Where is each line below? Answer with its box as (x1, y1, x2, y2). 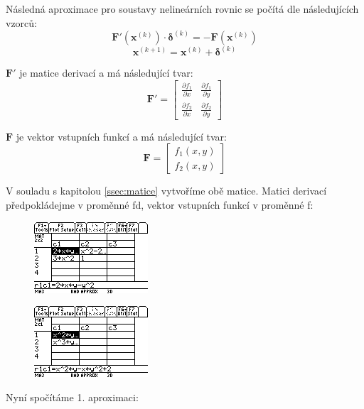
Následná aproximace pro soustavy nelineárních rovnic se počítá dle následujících (6, 1, 359, 16)
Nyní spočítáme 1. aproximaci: (6, 389, 139, 404)
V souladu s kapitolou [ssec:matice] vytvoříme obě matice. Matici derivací (6, 183, 327, 198)
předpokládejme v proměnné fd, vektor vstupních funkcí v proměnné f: (6, 197, 314, 212)
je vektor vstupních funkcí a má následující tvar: (16, 129, 227, 143)
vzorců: (6, 15, 37, 30)
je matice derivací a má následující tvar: (19, 65, 193, 80)
